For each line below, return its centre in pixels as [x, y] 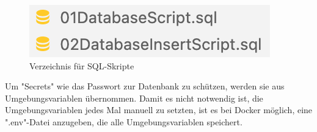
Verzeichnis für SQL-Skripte [82, 65]
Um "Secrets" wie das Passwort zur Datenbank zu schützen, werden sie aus [145, 86]
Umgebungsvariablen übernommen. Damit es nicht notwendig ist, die [134, 98]
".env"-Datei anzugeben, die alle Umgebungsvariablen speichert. [124, 121]
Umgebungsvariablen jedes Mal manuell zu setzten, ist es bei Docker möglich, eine [159, 110]
